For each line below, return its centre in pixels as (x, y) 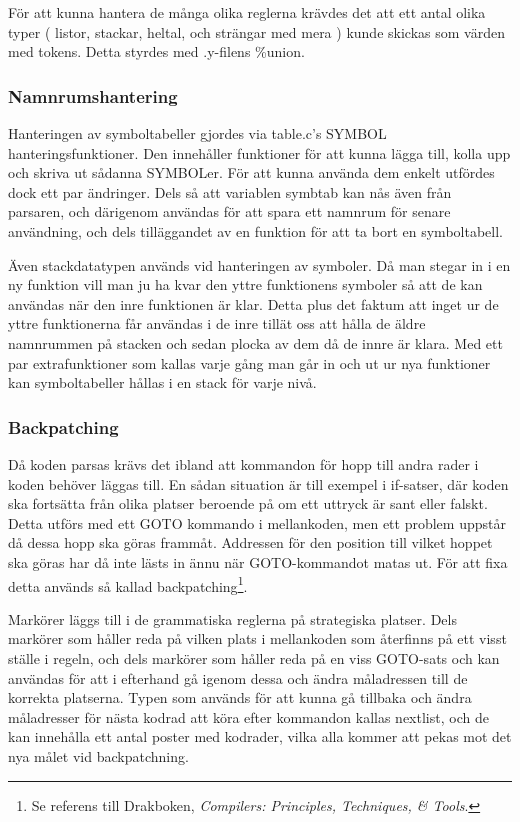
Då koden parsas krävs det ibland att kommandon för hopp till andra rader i (243, 463)
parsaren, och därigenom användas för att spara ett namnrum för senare (229, 211)
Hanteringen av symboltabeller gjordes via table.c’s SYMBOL (197, 133)
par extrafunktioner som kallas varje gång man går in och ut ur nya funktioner (249, 362)
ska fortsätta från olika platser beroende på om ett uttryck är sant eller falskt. (248, 503)
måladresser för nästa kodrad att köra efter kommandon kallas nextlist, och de (248, 716)
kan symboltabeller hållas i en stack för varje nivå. (162, 382)
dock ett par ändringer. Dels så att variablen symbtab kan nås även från (230, 191)
